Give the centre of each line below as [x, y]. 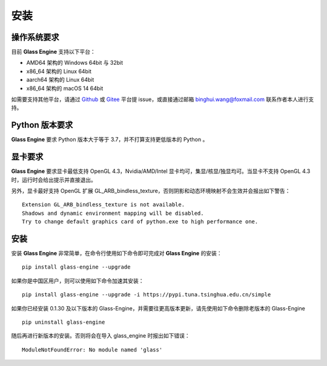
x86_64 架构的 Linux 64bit [59, 71]
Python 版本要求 [42, 125]
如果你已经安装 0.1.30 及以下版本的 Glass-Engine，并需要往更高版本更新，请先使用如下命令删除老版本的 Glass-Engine [158, 308]
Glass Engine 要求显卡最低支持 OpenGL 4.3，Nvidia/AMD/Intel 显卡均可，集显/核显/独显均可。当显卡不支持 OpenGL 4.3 [161, 171]
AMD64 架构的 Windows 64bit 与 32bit [75, 63]
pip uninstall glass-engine [64, 322]
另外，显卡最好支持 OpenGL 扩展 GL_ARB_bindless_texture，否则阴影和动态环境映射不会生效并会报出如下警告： [151, 191]
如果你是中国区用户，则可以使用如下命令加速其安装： [78, 281]
